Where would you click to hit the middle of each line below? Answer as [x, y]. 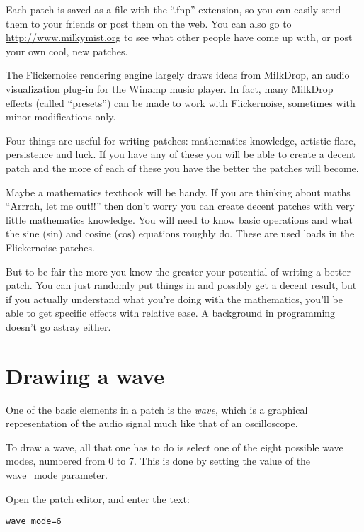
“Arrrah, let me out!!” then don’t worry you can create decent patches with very [180, 206]
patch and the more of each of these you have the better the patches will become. [182, 168]
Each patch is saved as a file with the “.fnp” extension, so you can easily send [174, 9]
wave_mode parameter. [57, 474]
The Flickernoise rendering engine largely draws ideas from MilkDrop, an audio [178, 75]
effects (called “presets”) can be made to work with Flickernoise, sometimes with [181, 102]
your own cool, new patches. [67, 51]
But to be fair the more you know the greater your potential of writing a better [178, 271]
